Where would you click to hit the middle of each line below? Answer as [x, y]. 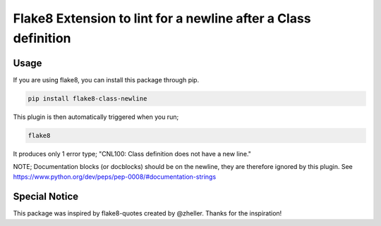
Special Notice [46, 197]
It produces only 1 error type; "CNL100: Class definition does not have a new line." [132, 153]
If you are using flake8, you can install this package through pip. [106, 80]
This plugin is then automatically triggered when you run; [96, 117]
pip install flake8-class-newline [87, 98]
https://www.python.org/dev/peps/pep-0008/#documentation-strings [115, 177]
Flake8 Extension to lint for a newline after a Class [162, 18]
